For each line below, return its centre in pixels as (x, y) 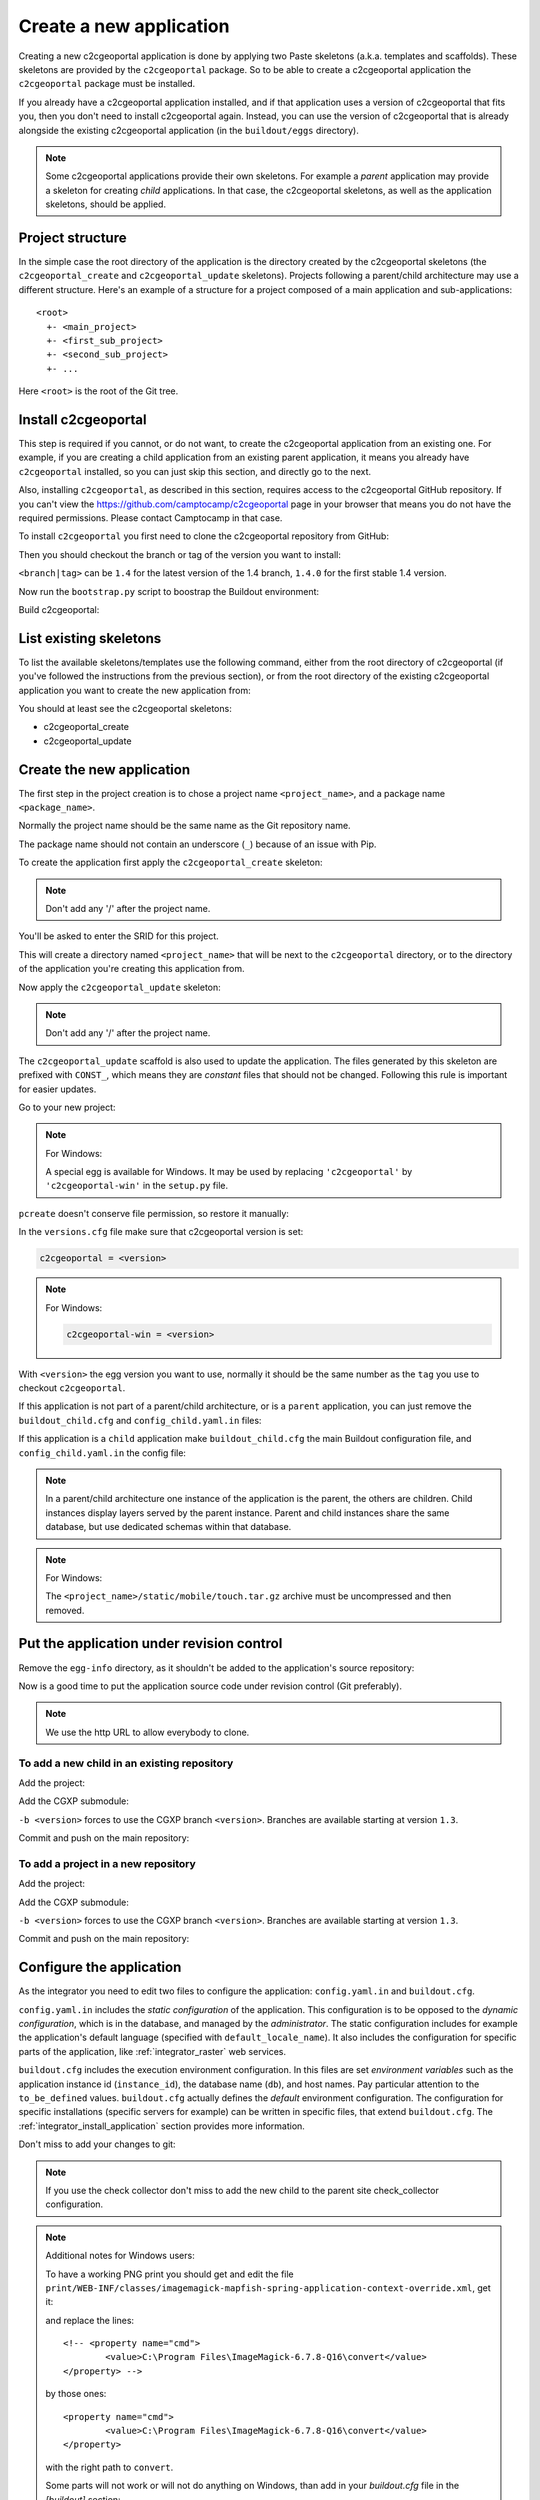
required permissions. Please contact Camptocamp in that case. (150, 517)
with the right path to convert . (109, 2467)
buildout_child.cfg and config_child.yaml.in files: (140, 1420)
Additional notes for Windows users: (120, 2256)
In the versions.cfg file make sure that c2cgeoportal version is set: (161, 1232)
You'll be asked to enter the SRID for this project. (118, 936)
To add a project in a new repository (107, 1863)
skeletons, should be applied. (106, 204)
